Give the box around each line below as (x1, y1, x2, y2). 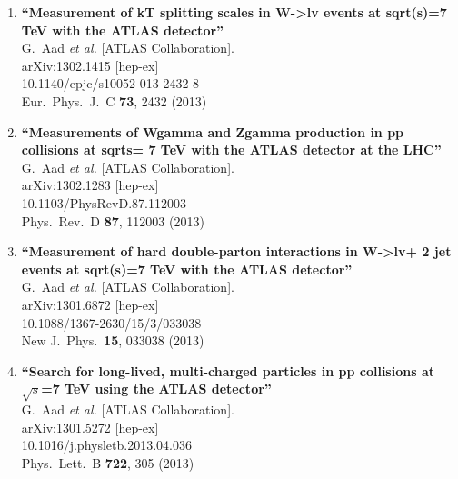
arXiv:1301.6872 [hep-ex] (21, 294, 159, 314)
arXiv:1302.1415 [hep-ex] (21, 55, 159, 75)
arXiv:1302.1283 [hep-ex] (21, 175, 159, 195)
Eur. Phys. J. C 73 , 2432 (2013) (21, 91, 207, 110)
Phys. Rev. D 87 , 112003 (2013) (21, 211, 204, 230)
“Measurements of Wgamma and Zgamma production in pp (21, 122, 404, 141)
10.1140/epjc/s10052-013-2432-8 (21, 74, 200, 93)
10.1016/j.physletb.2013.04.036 (21, 435, 192, 454)
